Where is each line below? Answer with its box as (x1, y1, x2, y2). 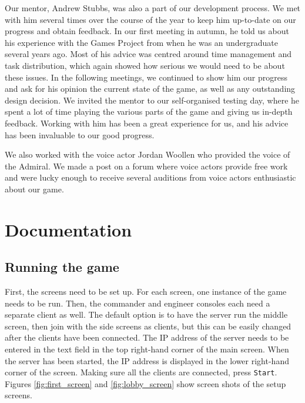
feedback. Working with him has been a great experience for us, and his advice (5, 116, 289, 129)
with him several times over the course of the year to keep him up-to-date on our (5, 13, 296, 25)
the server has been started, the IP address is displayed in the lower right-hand (5, 354, 289, 367)
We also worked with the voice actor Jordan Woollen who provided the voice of (5, 148, 290, 161)
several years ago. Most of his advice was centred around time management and (5, 48, 292, 60)
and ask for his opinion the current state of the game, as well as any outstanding (5, 82, 296, 95)
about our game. (5, 182, 64, 195)
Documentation (5, 217, 132, 241)
